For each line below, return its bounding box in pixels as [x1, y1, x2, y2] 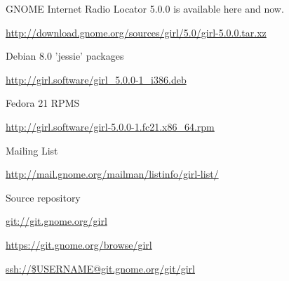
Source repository [6, 190, 81, 204]
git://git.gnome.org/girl [6, 214, 107, 228]
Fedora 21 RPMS [6, 96, 80, 110]
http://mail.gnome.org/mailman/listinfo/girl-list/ [6, 166, 219, 181]
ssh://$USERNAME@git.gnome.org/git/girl [6, 261, 195, 275]
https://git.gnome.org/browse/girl [6, 237, 152, 251]
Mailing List [6, 143, 58, 157]
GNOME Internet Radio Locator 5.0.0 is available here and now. [6, 1, 284, 15]
